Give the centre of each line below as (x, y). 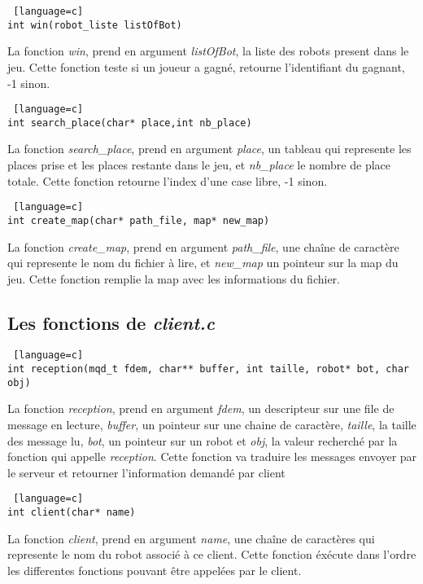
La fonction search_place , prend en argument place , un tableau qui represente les (209, 149)
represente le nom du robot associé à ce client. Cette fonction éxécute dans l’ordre (212, 554)
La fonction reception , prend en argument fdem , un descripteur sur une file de (201, 408)
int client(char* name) (72, 513)
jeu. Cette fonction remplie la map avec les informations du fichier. (174, 278)
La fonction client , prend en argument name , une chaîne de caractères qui (191, 538)
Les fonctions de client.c (111, 322)
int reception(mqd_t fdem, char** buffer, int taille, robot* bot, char (208, 369)
